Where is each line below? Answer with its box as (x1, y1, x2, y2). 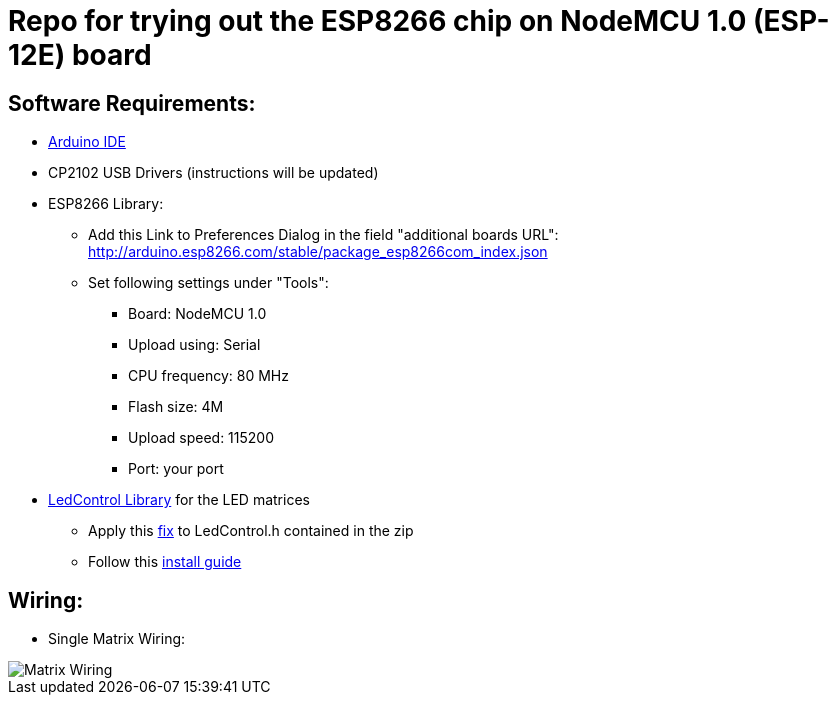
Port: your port (128, 460, 224, 478)
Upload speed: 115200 (128, 429, 275, 447)
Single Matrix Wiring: (48, 630, 186, 648)
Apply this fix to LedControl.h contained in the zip (88, 522, 414, 540)
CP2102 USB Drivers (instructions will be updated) (48, 164, 379, 182)
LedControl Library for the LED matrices (48, 491, 310, 509)
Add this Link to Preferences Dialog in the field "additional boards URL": (88, 226, 559, 244)
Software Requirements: (8, 90, 256, 116)
